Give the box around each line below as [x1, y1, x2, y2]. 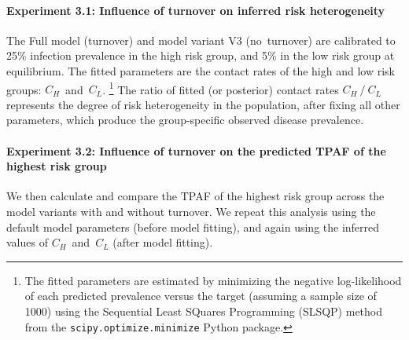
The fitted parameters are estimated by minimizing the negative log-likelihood [24, 272, 402, 288]
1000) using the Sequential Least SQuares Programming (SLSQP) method [24, 302, 383, 319]
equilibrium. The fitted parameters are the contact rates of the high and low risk [6, 62, 395, 79]
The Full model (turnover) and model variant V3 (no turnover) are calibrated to [6, 31, 396, 48]
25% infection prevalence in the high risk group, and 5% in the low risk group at [6, 47, 395, 64]
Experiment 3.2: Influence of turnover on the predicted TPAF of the [6, 142, 386, 159]
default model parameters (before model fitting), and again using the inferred [6, 218, 380, 235]
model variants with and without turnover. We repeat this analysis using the [6, 203, 376, 219]
